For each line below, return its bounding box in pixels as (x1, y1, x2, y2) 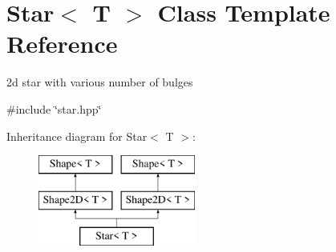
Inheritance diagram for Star (6, 127, 148, 144)
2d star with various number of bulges (6, 74, 193, 90)
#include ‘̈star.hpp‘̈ (6, 100, 102, 117)
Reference (6, 27, 118, 60)
